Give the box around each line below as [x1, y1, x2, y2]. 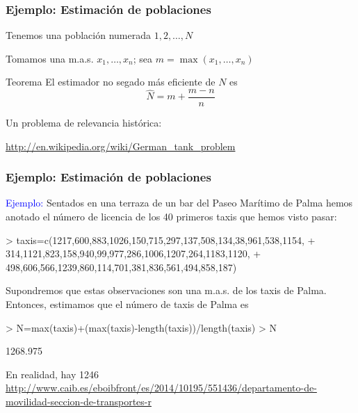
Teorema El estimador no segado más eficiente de [6, 74, 215, 89]
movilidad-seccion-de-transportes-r [6, 394, 152, 408]
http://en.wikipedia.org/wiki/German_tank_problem [6, 138, 236, 153]
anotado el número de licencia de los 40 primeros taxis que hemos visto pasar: [6, 209, 337, 224]
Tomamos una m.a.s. [6, 51, 94, 65]
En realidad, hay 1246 [6, 366, 99, 381]
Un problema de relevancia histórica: [6, 115, 162, 130]
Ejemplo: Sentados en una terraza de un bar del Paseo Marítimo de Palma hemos [6, 195, 353, 210]
